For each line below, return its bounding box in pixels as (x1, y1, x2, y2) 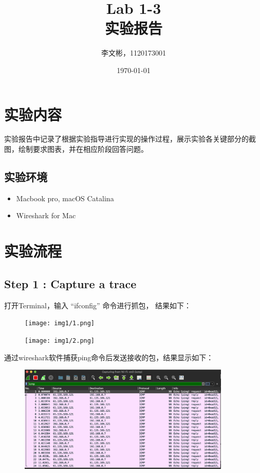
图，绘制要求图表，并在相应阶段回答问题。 (4, 144, 148, 154)
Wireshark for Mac (16, 210, 76, 221)
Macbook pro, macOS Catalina (16, 192, 114, 203)
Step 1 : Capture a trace (4, 275, 137, 291)
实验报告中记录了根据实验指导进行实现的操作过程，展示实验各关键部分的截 (4, 133, 256, 144)
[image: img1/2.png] (25, 337, 95, 344)
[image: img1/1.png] (25, 320, 95, 327)
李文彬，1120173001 (101, 47, 166, 58)
